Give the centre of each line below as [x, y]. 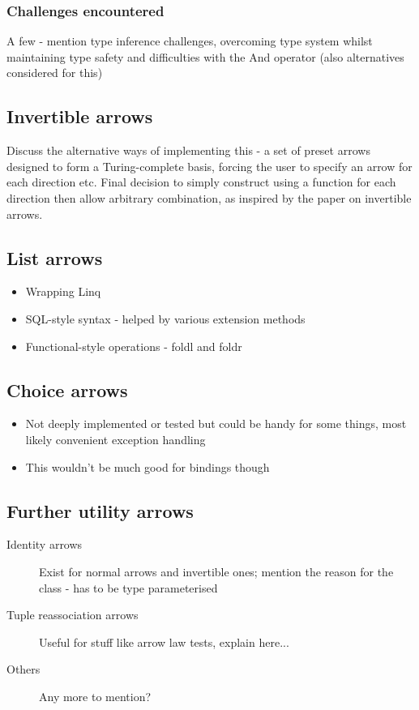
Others [24, 669]
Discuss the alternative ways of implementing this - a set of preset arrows [188, 150]
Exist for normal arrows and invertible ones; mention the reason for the [216, 571]
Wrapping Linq [63, 291]
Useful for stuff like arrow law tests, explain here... [164, 642]
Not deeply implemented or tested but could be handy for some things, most [216, 423]
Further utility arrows [100, 510]
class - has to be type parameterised [128, 587]
